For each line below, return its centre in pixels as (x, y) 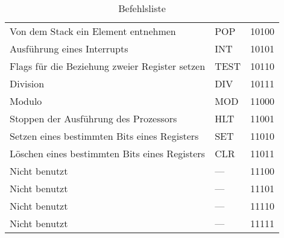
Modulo (26, 101)
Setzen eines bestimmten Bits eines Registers (104, 136)
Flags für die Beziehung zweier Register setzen (108, 66)
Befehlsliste (142, 8)
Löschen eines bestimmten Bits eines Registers (107, 153)
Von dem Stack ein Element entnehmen (93, 31)
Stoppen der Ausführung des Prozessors (93, 118)
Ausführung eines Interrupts (69, 49)
